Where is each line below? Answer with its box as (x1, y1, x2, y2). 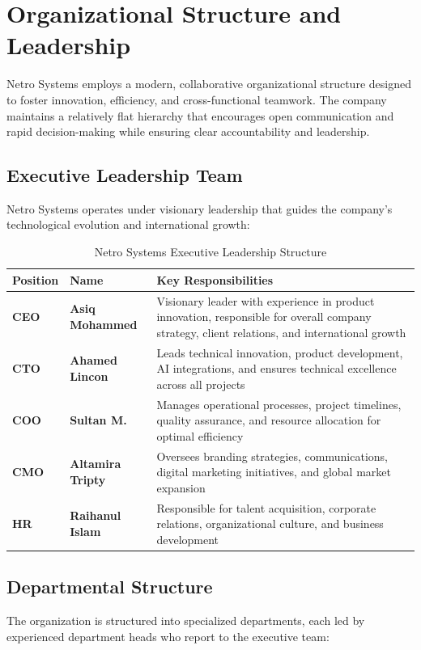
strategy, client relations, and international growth (156, 323, 406, 340)
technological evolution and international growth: (6, 216, 250, 233)
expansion (156, 479, 206, 496)
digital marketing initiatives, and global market (156, 463, 391, 480)
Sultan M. (70, 412, 127, 428)
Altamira (70, 455, 121, 472)
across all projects (156, 375, 245, 392)
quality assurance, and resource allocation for (156, 412, 381, 428)
